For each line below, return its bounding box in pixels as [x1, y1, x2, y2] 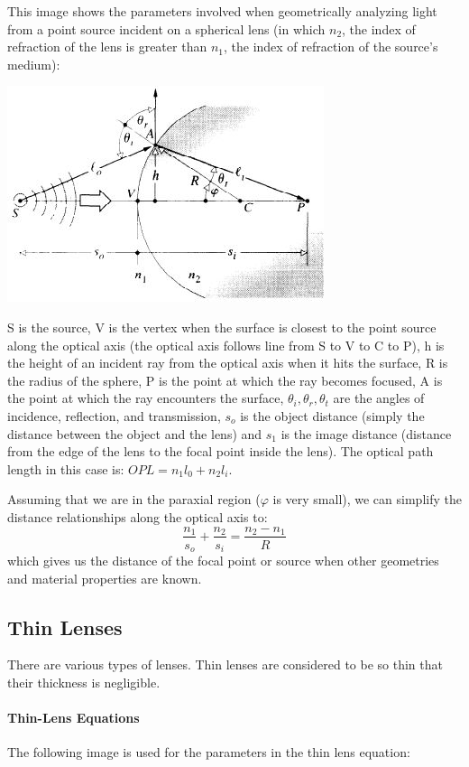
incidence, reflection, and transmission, [7, 406, 221, 425]
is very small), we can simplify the [272, 490, 462, 509]
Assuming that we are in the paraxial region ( [7, 490, 261, 509]
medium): [7, 54, 60, 73]
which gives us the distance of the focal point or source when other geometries [7, 551, 439, 570]
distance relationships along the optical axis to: [7, 507, 268, 526]
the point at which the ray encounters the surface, [7, 388, 284, 407]
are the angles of [333, 388, 425, 407]
